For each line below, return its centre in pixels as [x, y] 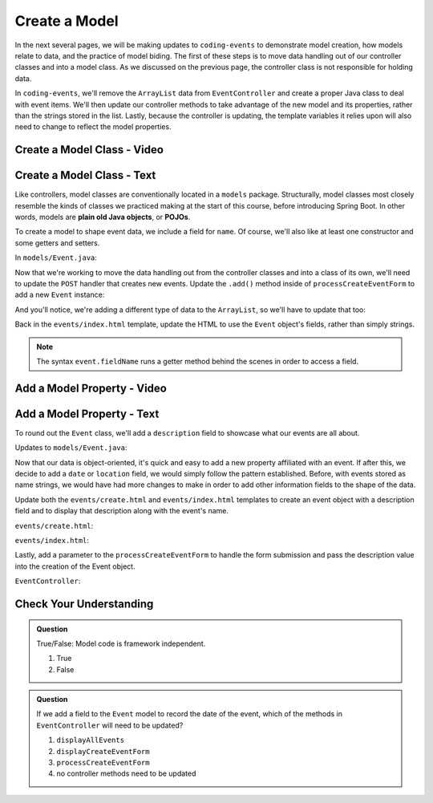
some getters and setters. [57, 243]
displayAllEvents [90, 740]
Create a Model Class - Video [89, 150]
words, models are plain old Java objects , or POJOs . [103, 217]
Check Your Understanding [84, 604]
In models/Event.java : [56, 258]
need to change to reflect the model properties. [93, 127]
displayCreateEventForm [103, 751]
